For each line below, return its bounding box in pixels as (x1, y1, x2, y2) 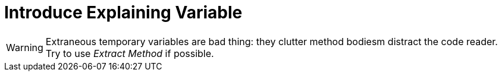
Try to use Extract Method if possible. (45, 47, 214, 59)
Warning (6, 41, 43, 53)
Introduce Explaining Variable (4, 2, 243, 23)
